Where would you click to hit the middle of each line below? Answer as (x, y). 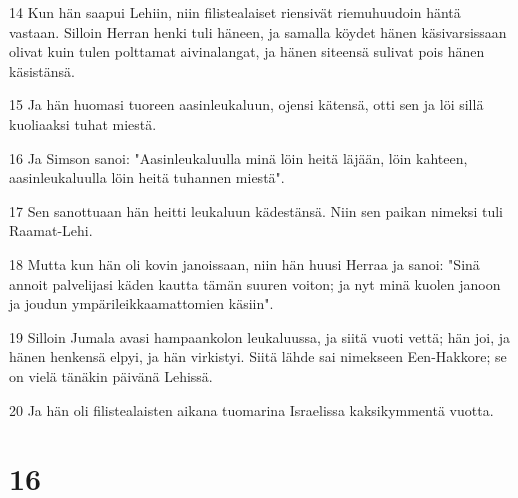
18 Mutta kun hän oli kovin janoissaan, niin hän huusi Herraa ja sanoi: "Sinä (244, 263)
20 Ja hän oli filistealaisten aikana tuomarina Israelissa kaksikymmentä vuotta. (251, 409)
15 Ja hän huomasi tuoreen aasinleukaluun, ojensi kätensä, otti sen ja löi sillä (246, 104)
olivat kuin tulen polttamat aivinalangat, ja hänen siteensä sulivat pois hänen (247, 51)
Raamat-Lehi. (51, 230)
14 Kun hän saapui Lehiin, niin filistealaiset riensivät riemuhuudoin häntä (235, 12)
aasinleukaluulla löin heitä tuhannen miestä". (147, 177)
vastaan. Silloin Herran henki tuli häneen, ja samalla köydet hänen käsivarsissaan (258, 31)
